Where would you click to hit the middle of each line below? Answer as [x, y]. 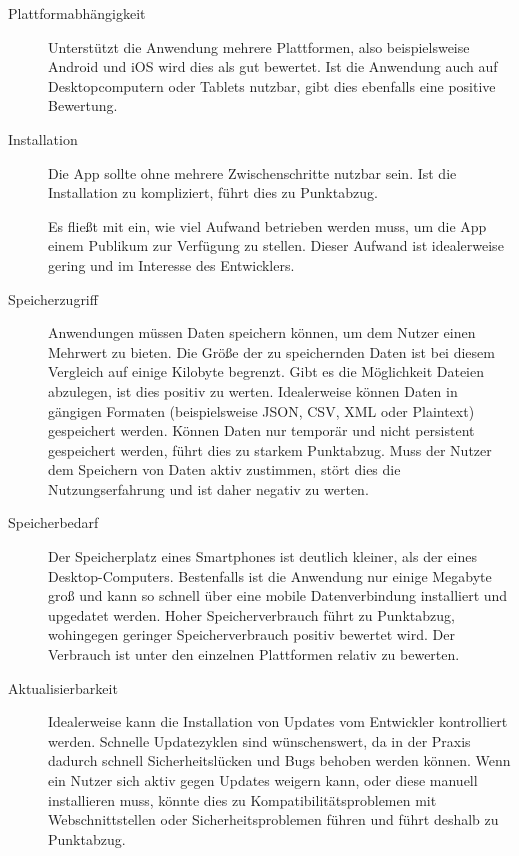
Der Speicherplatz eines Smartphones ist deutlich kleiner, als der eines [262, 556]
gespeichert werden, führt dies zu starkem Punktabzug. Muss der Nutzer [270, 449]
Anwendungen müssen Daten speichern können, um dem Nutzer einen [262, 332]
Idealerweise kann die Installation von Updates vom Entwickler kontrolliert [278, 721]
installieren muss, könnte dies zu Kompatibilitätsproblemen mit [242, 799]
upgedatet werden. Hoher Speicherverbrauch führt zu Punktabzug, [251, 614]
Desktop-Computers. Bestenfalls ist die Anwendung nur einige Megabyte [270, 575]
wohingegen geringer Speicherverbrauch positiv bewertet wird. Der [251, 634]
